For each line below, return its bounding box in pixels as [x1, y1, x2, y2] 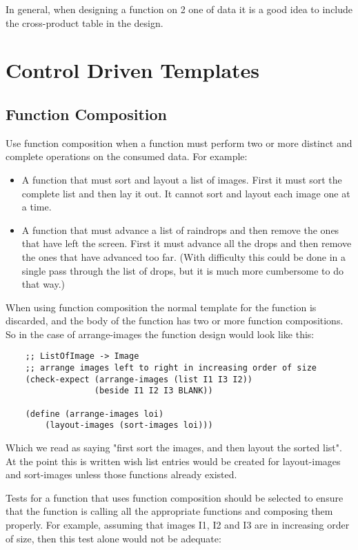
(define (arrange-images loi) [25, 409, 164, 419]
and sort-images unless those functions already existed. [6, 467, 237, 482]
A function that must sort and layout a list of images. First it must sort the [21, 172, 342, 186]
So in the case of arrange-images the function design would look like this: [6, 326, 315, 341]
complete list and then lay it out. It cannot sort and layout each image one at [21, 186, 350, 200]
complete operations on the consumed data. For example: [6, 149, 248, 164]
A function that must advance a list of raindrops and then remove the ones [21, 222, 339, 237]
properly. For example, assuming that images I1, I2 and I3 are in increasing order [6, 518, 350, 532]
